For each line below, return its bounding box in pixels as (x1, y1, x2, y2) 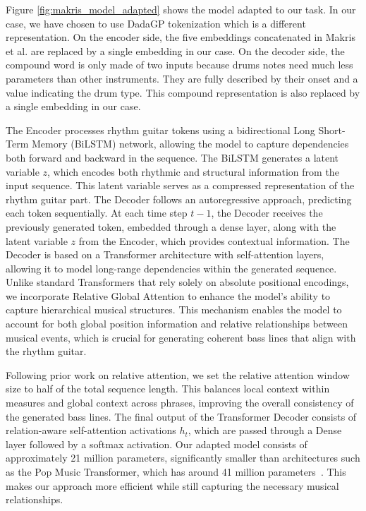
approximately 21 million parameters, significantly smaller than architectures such (6, 450, 360, 465)
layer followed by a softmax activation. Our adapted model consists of (6, 436, 307, 451)
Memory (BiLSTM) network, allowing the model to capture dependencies (31, 136, 349, 151)
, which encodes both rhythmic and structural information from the (47, 164, 339, 179)
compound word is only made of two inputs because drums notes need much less (6, 57, 353, 72)
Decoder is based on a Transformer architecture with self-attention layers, (6, 247, 324, 262)
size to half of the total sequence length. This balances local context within (6, 381, 330, 396)
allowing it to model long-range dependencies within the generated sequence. (6, 260, 337, 275)
